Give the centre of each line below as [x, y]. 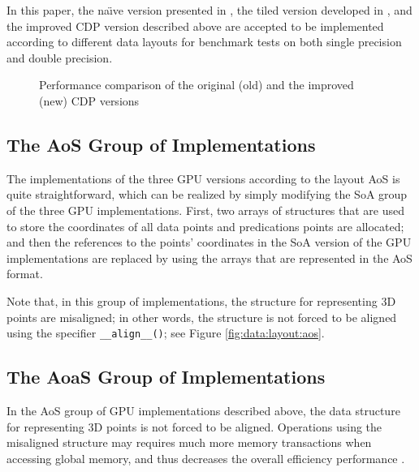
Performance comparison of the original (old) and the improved [197, 85]
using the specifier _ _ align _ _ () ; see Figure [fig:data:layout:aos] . [166, 333]
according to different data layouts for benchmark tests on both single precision [204, 42]
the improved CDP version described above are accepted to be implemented [195, 26]
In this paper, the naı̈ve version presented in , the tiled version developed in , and [209, 10]
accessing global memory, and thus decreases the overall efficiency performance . [206, 458]
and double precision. [60, 57]
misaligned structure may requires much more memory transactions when [189, 442]
